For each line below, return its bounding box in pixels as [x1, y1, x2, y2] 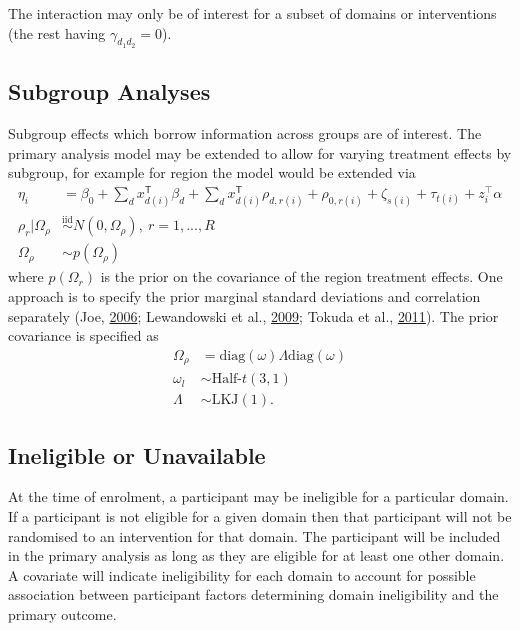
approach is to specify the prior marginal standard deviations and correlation [8, 285, 481, 306]
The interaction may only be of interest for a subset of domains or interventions [8, 3, 497, 23]
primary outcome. [8, 604, 117, 625]
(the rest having [8, 22, 106, 43]
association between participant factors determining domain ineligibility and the [8, 584, 499, 605]
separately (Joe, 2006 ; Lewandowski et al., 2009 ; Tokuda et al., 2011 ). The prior [8, 305, 499, 326]
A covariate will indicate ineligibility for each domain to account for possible [8, 564, 476, 585]
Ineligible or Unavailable [8, 439, 266, 470]
